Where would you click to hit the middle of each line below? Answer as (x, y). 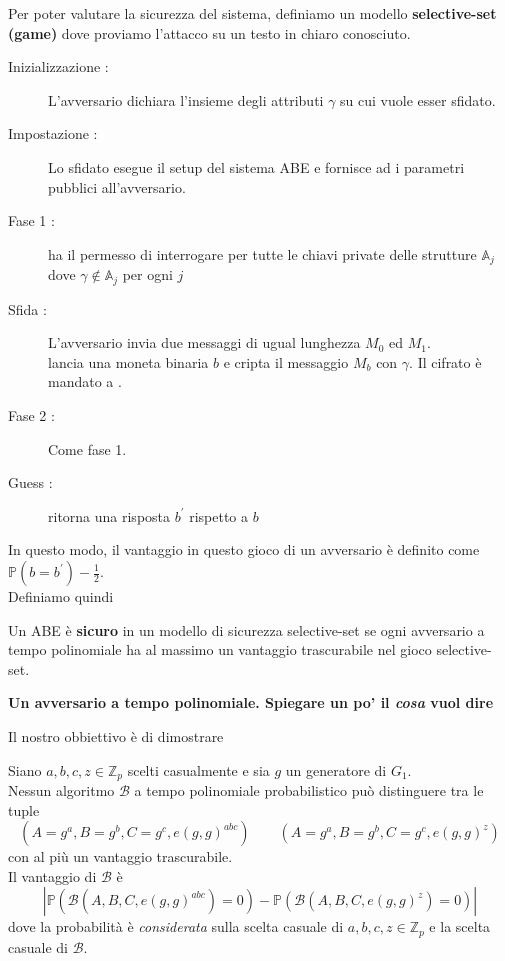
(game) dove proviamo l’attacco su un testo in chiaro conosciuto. (209, 32)
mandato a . (85, 381)
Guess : (30, 482)
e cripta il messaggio (286, 361)
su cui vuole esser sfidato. (418, 99)
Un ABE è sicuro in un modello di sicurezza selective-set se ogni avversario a (246, 629)
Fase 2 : (31, 415)
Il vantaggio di (52, 875)
